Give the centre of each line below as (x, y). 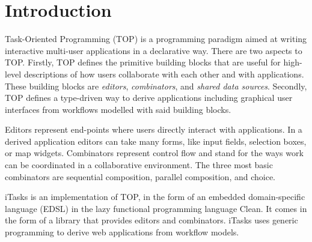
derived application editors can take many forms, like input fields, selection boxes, (156, 141)
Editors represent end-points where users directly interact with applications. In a (154, 129)
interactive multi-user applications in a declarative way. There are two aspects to (154, 50)
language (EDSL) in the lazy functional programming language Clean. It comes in (156, 208)
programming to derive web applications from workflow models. (122, 232)
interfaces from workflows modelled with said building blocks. (118, 109)
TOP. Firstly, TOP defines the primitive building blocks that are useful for (143, 62)
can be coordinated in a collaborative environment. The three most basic (139, 165)
